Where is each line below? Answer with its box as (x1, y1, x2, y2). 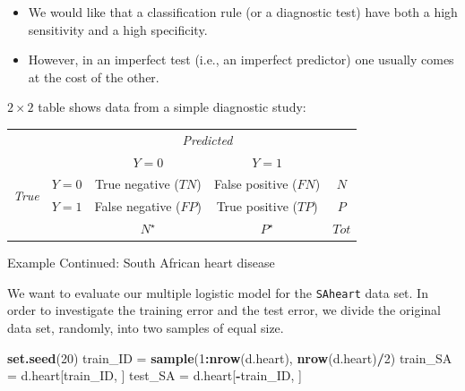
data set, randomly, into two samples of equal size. (7, 319, 284, 337)
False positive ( (214, 174, 297, 193)
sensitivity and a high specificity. (28, 20, 208, 38)
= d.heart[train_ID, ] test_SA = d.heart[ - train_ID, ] (7, 366, 302, 385)
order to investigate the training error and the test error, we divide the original (7, 301, 441, 319)
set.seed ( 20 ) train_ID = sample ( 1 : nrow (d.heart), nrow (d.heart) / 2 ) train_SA (7, 348, 452, 367)
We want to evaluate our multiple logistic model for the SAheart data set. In (7, 283, 428, 302)
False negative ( (94, 197, 181, 216)
